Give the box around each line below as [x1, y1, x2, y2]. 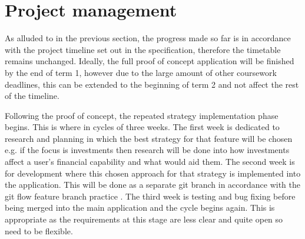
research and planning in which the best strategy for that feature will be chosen [5, 132, 293, 144]
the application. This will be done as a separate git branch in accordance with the [5, 178, 301, 191]
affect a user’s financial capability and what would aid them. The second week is [5, 155, 295, 168]
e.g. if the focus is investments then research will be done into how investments [5, 144, 290, 156]
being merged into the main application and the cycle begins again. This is [5, 201, 275, 214]
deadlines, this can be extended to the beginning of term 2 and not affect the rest [5, 78, 299, 90]
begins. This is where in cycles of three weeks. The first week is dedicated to [5, 121, 280, 133]
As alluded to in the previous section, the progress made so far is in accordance [5, 32, 291, 44]
